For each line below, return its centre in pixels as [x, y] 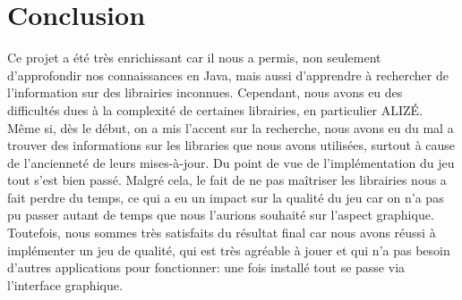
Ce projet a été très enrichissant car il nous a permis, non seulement [194, 58]
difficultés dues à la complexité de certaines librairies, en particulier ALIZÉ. [215, 109]
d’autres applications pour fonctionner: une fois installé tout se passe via [206, 267]
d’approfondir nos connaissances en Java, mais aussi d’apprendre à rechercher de [228, 75]
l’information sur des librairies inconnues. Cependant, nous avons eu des [205, 92]
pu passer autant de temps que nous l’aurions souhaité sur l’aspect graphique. [221, 215]
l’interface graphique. [65, 284]
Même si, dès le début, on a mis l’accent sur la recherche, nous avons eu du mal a [231, 127]
